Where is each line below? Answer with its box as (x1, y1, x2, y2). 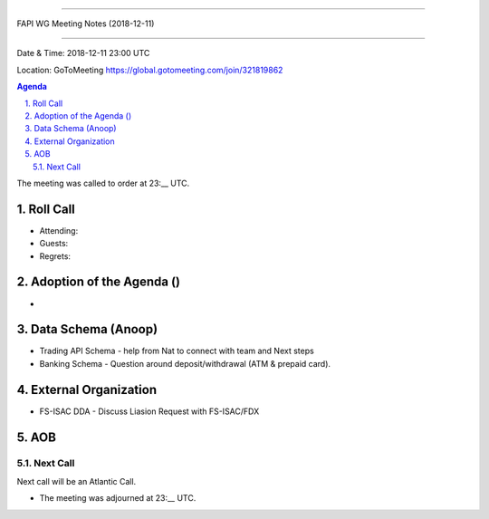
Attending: (39, 225, 79, 235)
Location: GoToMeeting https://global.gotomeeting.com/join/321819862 (16, 64, 283, 75)
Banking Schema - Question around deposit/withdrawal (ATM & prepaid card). (39, 358, 331, 369)
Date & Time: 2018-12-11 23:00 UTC (16, 48, 150, 59)
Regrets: (39, 250, 72, 262)
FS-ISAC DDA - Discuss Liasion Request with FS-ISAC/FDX (39, 406, 260, 417)
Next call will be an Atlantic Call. (16, 476, 137, 486)
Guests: (39, 238, 69, 249)
